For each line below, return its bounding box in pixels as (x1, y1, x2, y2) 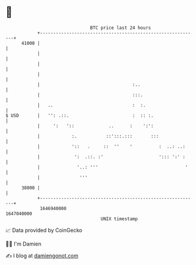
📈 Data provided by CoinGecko (5, 227, 83, 234)
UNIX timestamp (100, 215, 138, 222)
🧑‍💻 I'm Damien (5, 240, 42, 247)
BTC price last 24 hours (90, 25, 151, 31)
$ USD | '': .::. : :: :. (5, 112, 154, 119)
